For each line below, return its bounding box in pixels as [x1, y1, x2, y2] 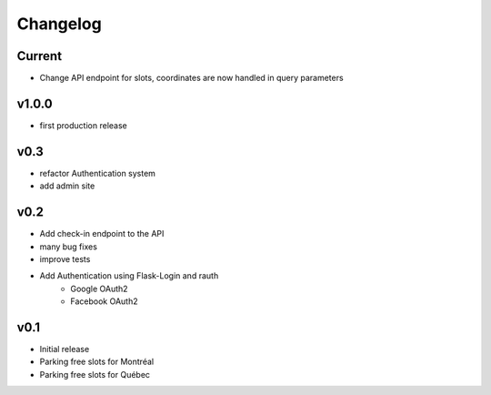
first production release [39, 119, 127, 131]
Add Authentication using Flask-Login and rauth [39, 270, 219, 281]
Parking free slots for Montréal [39, 356, 155, 368]
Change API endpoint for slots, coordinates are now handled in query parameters [39, 73, 345, 84]
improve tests [39, 253, 91, 264]
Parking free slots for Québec [39, 369, 150, 380]
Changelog [16, 14, 102, 34]
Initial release [39, 344, 90, 355]
